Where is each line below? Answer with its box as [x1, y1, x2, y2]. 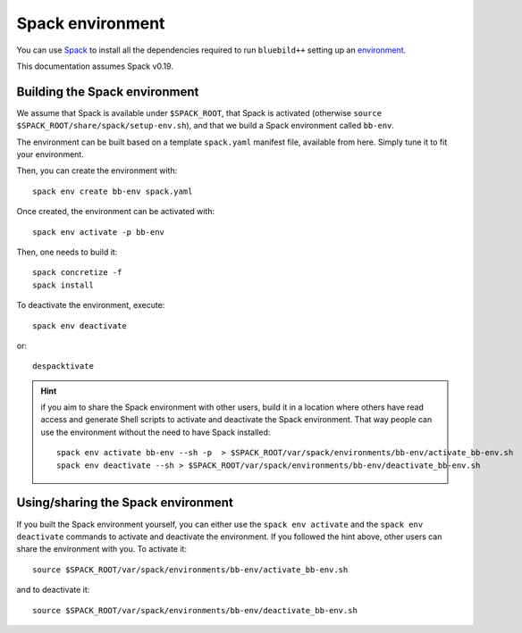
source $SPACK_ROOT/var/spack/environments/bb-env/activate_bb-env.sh [32, 564, 349, 575]
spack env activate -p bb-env [32, 227, 165, 237]
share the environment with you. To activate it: [16, 544, 188, 554]
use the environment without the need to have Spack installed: [40, 427, 271, 437]
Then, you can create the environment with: [16, 165, 178, 176]
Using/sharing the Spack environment [16, 496, 234, 511]
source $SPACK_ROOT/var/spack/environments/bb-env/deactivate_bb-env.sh [32, 605, 358, 615]
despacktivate [32, 362, 94, 371]
